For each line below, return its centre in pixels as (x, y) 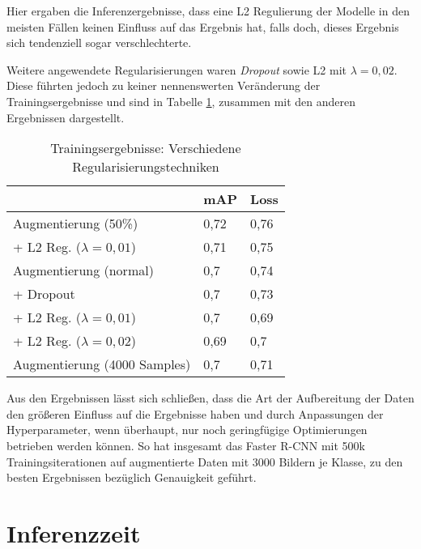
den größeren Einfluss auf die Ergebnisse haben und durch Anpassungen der (195, 413)
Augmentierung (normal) (83, 270)
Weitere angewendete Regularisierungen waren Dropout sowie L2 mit (176, 69)
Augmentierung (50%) (76, 223)
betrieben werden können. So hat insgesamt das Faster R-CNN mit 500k (186, 445)
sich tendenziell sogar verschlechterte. (99, 43)
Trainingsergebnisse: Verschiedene (146, 148)
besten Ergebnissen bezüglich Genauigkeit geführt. (132, 477)
